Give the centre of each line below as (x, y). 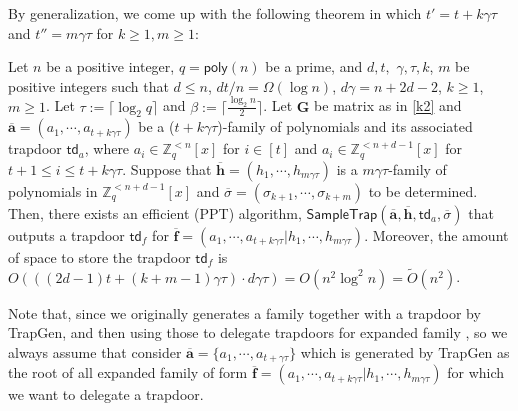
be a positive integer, (110, 66)
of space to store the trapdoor (99, 256)
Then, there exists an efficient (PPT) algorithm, (155, 212)
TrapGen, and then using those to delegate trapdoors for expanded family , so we (258, 332)
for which (476, 372)
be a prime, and (314, 66)
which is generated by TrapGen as (405, 351)
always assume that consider (95, 351)
